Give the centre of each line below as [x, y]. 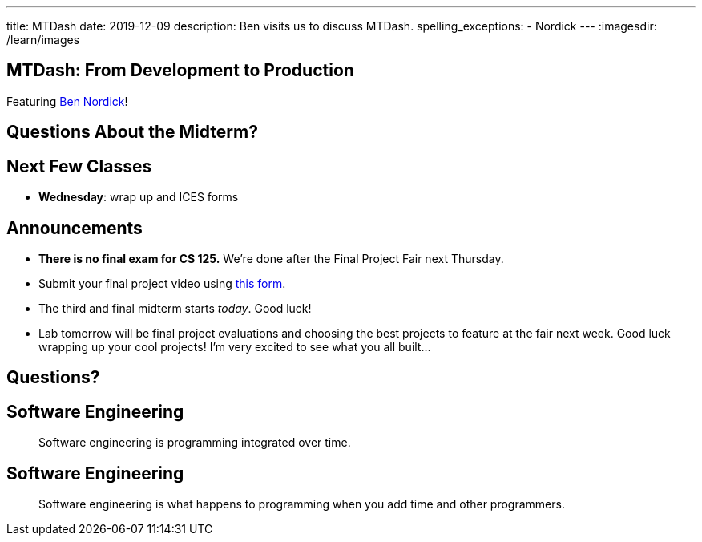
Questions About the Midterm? [132, 132]
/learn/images [43, 40]
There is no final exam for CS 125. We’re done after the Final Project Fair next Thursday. [271, 258]
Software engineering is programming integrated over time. [195, 443]
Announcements [75, 228]
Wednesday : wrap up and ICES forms [139, 197]
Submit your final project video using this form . [162, 283]
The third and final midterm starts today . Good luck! [175, 308]
